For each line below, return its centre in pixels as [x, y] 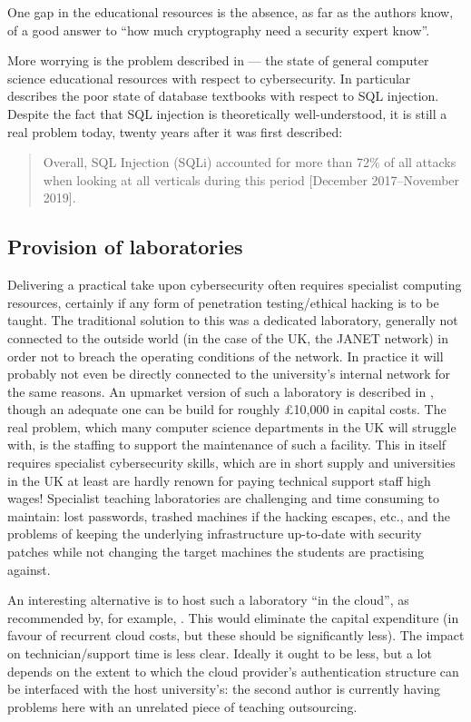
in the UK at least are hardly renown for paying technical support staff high [219, 480]
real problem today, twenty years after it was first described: [175, 131]
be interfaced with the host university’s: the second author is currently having [224, 689]
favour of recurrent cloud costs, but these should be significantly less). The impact [236, 635]
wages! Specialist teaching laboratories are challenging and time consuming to [224, 498]
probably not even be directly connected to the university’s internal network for [229, 374]
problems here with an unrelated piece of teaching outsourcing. [182, 706]
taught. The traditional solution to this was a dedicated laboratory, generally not [233, 320]
